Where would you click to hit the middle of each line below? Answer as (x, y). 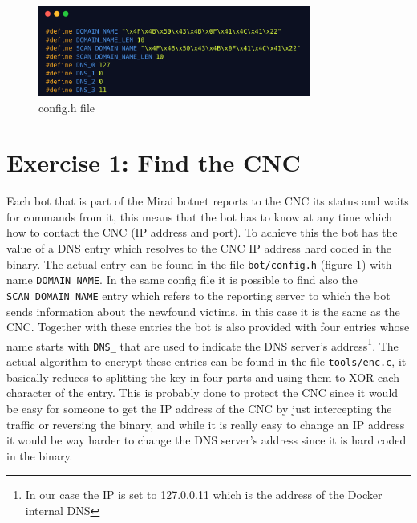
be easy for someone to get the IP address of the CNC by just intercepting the (199, 408)
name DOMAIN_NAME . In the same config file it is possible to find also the (182, 280)
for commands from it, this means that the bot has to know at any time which (200, 216)
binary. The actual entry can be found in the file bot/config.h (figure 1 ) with (199, 264)
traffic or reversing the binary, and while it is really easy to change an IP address (206, 424)
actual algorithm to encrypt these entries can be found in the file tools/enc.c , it (206, 361)
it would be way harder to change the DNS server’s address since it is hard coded (206, 440)
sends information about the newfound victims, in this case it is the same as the (203, 311)
